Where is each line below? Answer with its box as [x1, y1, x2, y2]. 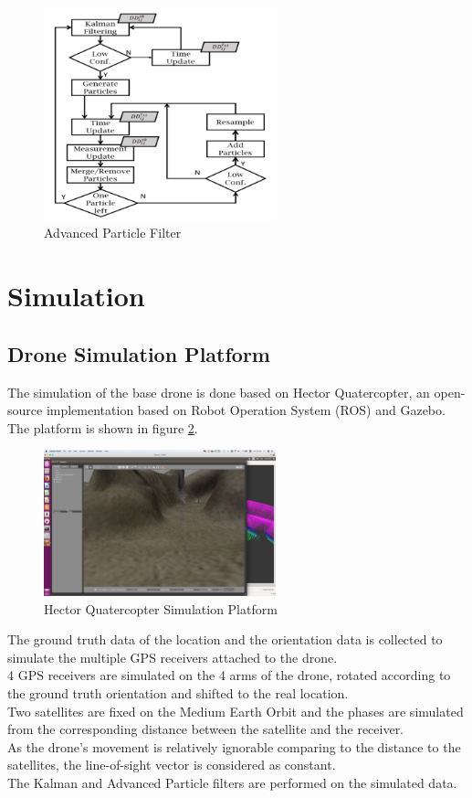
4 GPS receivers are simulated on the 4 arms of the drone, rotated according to [7, 665, 451, 685]
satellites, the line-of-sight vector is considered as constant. [7, 755, 336, 774]
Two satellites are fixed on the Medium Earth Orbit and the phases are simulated [7, 701, 464, 720]
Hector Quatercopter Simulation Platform [44, 599, 278, 618]
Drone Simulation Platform [7, 339, 270, 367]
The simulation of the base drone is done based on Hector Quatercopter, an [7, 382, 430, 401]
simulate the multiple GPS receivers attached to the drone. [7, 647, 338, 666]
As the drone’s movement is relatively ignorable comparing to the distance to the [7, 737, 461, 756]
